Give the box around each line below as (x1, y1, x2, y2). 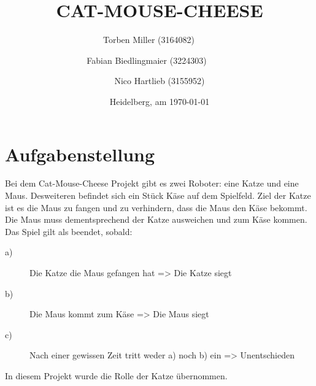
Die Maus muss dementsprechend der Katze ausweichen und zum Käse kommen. (5, 213, 307, 226)
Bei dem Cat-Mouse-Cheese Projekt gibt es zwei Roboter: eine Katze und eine (5, 177, 299, 190)
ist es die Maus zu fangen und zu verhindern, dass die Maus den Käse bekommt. (5, 201, 307, 214)
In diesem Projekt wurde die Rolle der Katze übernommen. (5, 369, 228, 382)
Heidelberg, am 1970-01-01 (109, 95, 210, 107)
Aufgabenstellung (5, 141, 155, 166)
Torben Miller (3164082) (102, 33, 195, 46)
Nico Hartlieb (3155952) (114, 74, 205, 87)
